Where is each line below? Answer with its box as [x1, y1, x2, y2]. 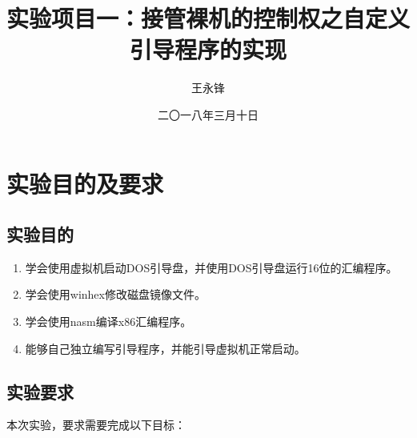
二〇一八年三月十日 [158, 106, 259, 123]
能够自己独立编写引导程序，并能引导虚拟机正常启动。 [25, 340, 306, 356]
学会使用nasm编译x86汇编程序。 [25, 313, 192, 330]
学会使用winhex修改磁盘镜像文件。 [25, 286, 206, 303]
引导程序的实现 [129, 33, 287, 66]
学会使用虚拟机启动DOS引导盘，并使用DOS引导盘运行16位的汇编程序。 [25, 259, 398, 275]
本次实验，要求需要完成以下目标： [6, 416, 186, 433]
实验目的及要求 [6, 167, 164, 199]
